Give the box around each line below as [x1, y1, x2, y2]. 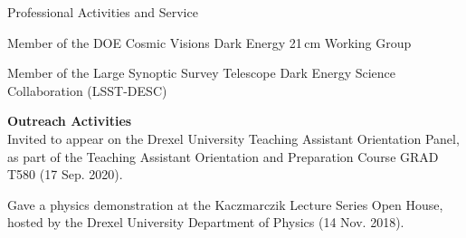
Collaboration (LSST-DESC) [7, 81, 167, 100]
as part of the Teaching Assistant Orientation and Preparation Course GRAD [7, 147, 439, 166]
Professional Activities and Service [7, 3, 198, 21]
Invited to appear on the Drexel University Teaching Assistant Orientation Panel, [7, 129, 460, 148]
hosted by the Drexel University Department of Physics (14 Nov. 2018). [7, 213, 404, 232]
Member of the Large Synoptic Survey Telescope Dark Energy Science [7, 63, 396, 82]
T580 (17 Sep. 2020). [7, 165, 123, 184]
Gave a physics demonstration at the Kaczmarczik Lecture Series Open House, [7, 195, 443, 214]
